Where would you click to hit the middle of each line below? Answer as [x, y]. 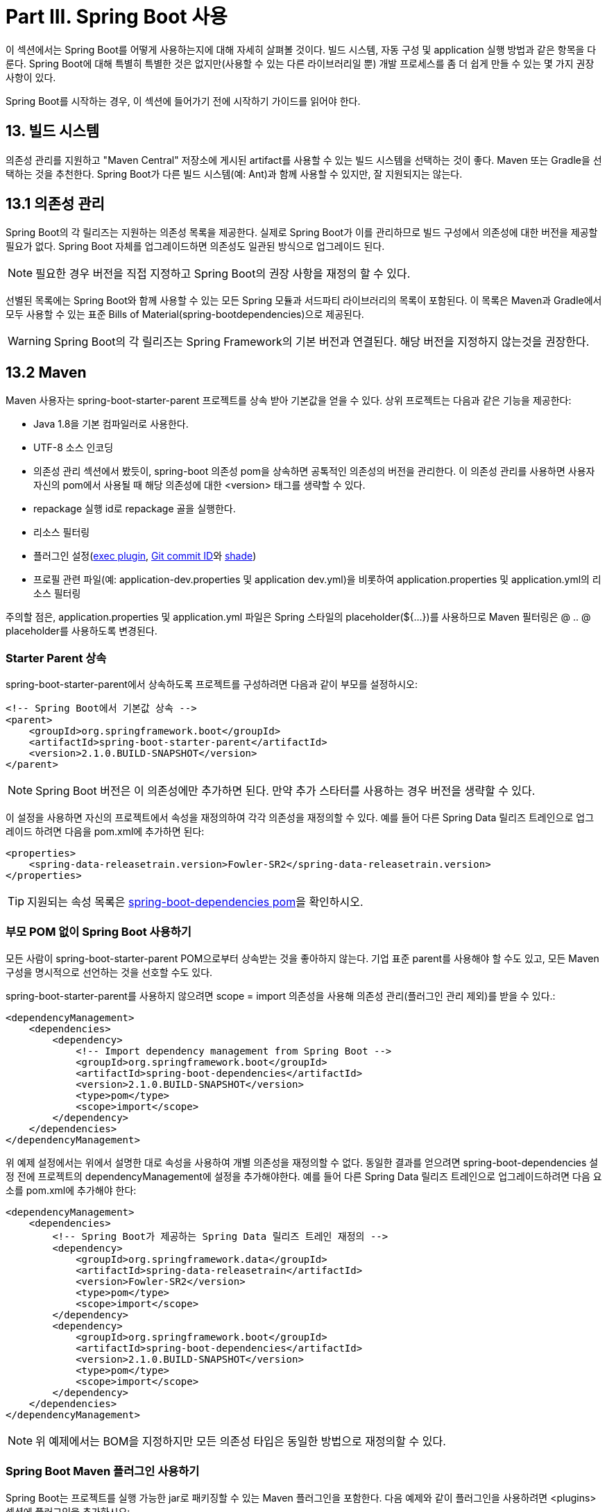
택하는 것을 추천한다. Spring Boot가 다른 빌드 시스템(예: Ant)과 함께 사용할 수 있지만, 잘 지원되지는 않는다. [234, 174]
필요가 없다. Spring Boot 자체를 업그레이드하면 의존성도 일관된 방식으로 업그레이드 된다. [195, 246]
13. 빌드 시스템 [53, 131]
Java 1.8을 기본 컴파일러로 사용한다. [111, 424]
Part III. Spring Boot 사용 [117, 17]
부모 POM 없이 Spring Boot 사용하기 [99, 932]
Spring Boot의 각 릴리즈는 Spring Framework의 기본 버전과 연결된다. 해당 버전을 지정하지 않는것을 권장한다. [322, 342]
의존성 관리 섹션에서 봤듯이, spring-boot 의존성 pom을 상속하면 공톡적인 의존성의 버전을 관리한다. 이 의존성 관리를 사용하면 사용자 [314, 471]
